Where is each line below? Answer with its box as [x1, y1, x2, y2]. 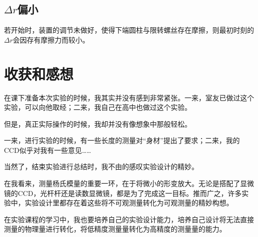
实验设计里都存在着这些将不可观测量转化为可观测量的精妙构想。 [24, 197, 233, 208]
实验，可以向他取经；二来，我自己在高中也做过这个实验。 [4, 102, 192, 112]
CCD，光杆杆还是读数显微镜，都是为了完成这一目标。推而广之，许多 [17, 188, 242, 198]
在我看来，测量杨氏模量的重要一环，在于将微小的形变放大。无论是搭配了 [4, 178, 240, 189]
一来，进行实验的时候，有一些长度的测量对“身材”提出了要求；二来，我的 [4, 135, 240, 145]
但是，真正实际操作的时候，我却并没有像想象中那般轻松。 [4, 118, 192, 129]
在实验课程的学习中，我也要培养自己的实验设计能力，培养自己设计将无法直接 [4, 214, 254, 224]
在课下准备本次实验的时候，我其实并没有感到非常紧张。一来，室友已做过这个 [4, 92, 254, 102]
